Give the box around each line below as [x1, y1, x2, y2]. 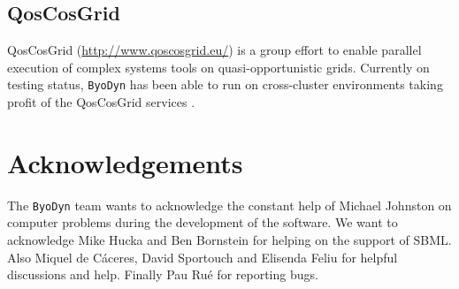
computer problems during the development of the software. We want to [7, 213, 398, 232]
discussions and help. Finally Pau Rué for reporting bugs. [7, 265, 318, 284]
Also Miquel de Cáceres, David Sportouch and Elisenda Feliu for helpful [7, 247, 398, 266]
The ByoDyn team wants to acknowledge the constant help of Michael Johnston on [7, 195, 452, 214]
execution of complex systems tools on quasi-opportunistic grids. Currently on [7, 57, 430, 76]
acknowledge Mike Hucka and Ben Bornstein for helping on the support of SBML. [7, 231, 452, 249]
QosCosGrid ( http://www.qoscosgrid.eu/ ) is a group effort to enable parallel [7, 41, 422, 59]
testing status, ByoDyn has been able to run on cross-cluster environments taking [7, 75, 443, 94]
